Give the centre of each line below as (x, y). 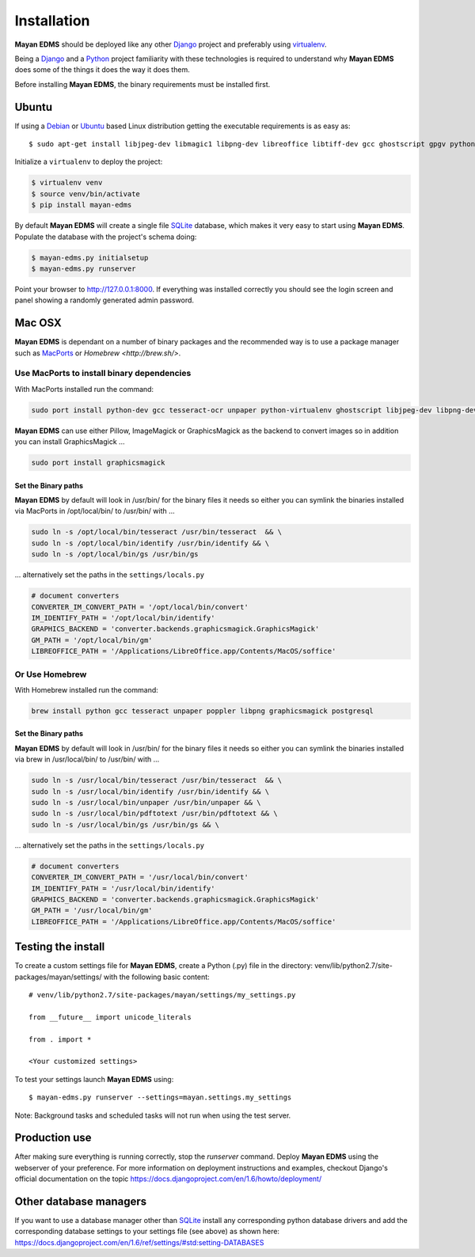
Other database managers (81, 1202)
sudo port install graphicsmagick (98, 463)
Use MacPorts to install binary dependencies (103, 374)
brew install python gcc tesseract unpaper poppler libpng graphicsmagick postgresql (202, 711)
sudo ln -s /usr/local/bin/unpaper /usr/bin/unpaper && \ (146, 802)
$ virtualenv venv (67, 183)
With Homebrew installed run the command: (86, 689)
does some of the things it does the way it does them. (102, 70)
